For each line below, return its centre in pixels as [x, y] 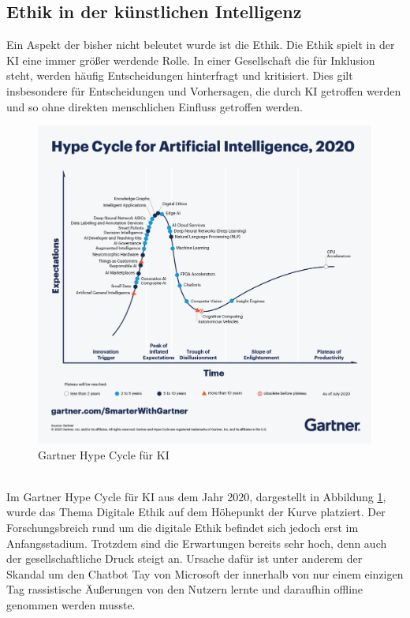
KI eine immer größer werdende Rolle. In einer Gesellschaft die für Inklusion [191, 60]
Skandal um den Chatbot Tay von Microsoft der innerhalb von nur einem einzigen [205, 573]
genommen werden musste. [71, 604]
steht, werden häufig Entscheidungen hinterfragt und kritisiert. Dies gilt [180, 75]
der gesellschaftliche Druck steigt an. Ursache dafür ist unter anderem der [184, 558]
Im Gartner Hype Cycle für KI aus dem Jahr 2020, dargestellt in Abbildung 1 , [196, 496]
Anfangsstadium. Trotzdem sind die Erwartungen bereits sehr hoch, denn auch [197, 543]
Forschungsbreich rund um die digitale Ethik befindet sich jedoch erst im [183, 528]
